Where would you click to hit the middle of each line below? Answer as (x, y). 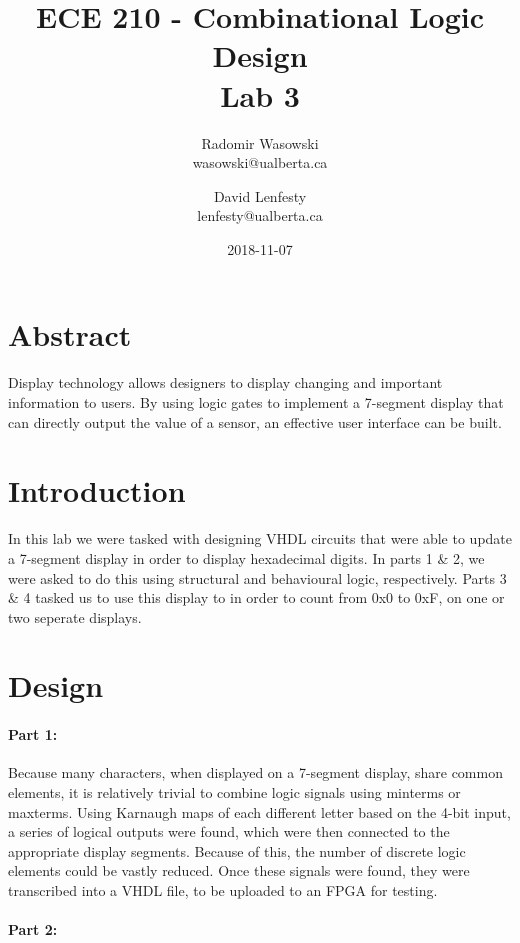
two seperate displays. (75, 616)
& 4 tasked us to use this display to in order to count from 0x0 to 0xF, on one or (256, 597)
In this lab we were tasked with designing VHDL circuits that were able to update (260, 538)
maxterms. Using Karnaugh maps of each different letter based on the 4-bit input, (259, 811)
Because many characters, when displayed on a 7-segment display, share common (255, 772)
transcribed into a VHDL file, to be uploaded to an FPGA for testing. (223, 890)
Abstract (70, 334)
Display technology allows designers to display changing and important (225, 382)
